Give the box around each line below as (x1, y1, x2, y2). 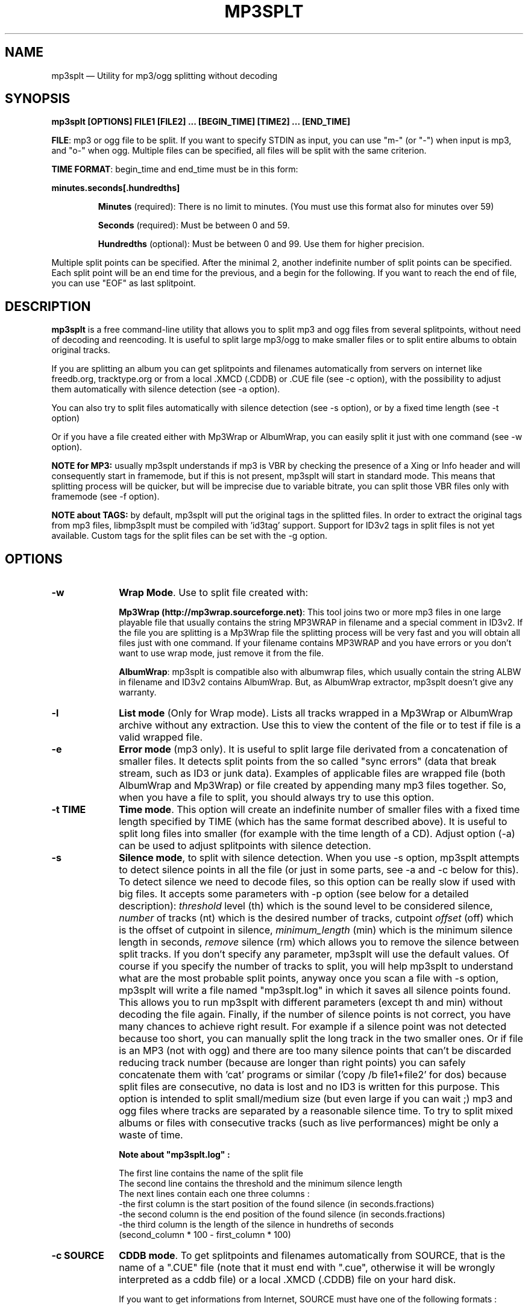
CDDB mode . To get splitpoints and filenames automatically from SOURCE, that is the (119, 1249, 506, 1262)
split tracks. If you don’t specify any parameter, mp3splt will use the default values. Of (119, 948, 509, 961)
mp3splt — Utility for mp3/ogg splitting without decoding (51, 70, 278, 81)
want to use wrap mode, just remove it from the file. (119, 648, 324, 659)
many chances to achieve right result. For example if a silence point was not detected (119, 1020, 506, 1033)
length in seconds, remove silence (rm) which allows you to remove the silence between (119, 936, 519, 949)
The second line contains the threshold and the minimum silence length (119, 1178, 403, 1189)
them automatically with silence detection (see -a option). (51, 384, 280, 395)
